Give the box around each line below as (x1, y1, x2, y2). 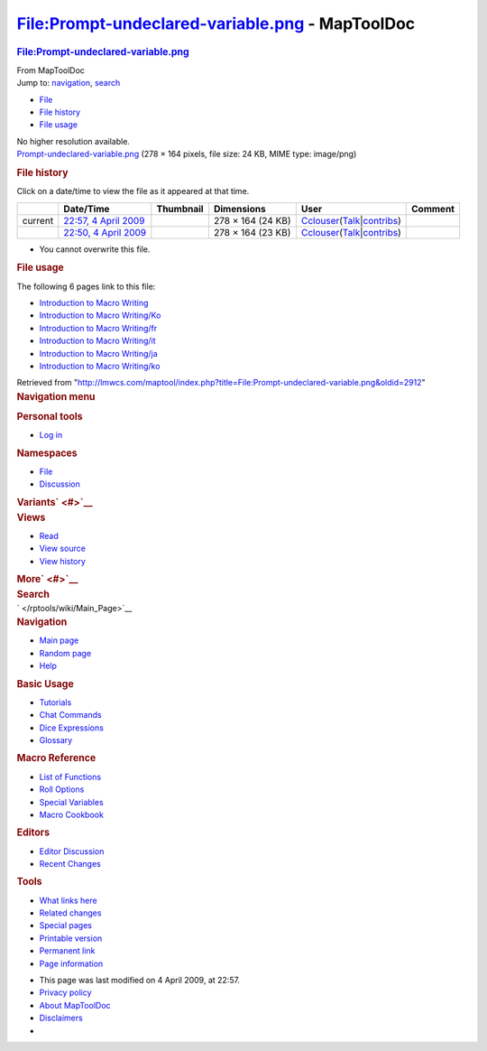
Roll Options (39, 784, 85, 795)
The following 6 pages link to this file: (16, 281, 156, 292)
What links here (39, 895, 98, 906)
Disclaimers (39, 1012, 83, 1024)
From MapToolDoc (16, 64, 86, 76)
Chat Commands (39, 710, 103, 721)
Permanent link (39, 945, 96, 956)
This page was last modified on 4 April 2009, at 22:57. (39, 974, 241, 985)
